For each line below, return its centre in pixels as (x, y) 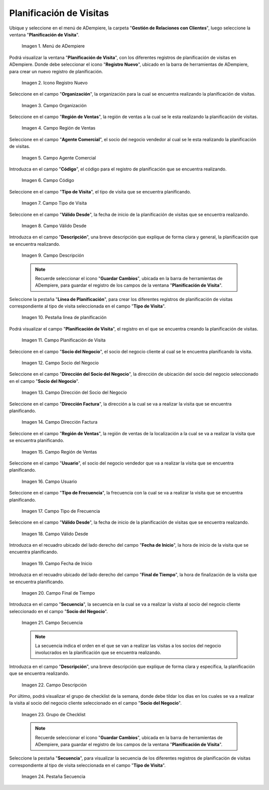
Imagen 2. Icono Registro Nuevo (55, 83)
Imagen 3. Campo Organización (54, 105)
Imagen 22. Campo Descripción (54, 685)
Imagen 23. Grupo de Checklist (54, 714)
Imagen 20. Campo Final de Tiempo (58, 593)
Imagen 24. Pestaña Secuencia (54, 777)
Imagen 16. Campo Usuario (49, 481)
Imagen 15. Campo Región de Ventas (59, 452)
